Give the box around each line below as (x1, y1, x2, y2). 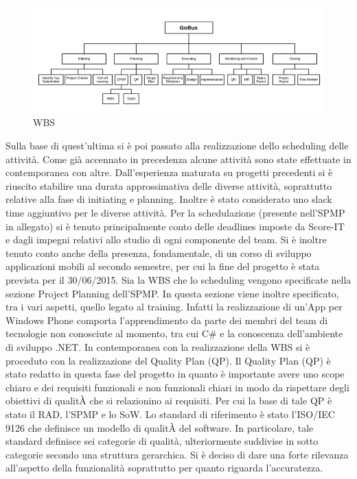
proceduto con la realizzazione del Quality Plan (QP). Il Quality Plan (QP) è (5, 353, 331, 367)
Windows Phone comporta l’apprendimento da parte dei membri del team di (5, 312, 328, 327)
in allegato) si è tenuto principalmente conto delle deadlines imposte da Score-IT (5, 219, 345, 233)
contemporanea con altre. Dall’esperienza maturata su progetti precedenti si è (5, 165, 333, 180)
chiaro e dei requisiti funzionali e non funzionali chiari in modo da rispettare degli (5, 380, 349, 394)
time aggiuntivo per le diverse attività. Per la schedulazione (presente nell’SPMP (5, 206, 345, 220)
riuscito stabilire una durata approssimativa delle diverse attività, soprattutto (5, 178, 332, 193)
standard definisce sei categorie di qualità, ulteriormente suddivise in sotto (5, 434, 319, 448)
